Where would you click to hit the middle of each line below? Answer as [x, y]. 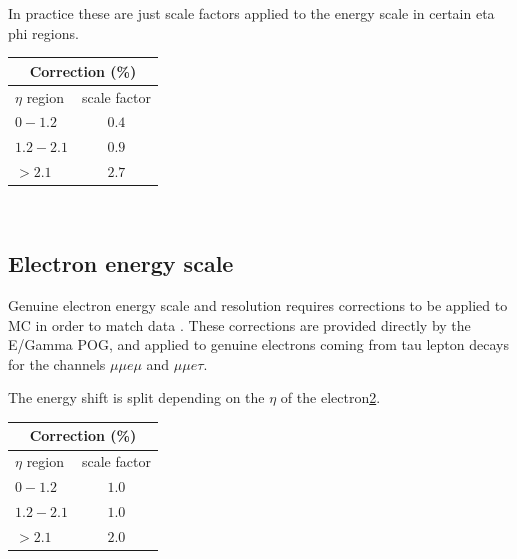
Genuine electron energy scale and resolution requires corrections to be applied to [258, 304]
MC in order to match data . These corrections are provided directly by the [239, 324]
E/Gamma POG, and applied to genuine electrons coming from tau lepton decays [258, 344]
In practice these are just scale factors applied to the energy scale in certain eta [251, 13]
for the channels [57, 363]
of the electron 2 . [330, 397]
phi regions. [43, 32]
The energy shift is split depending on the [136, 397]
